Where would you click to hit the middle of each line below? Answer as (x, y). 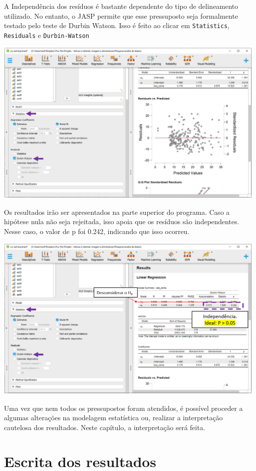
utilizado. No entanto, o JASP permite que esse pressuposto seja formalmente (121, 16)
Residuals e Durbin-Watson (47, 35)
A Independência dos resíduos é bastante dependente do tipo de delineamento (121, 6)
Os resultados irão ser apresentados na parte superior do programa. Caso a (117, 212)
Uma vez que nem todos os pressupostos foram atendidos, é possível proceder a (123, 408)
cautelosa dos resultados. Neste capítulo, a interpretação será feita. (105, 427)
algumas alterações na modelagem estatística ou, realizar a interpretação (113, 418)
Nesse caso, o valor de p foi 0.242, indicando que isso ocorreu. (97, 231)
